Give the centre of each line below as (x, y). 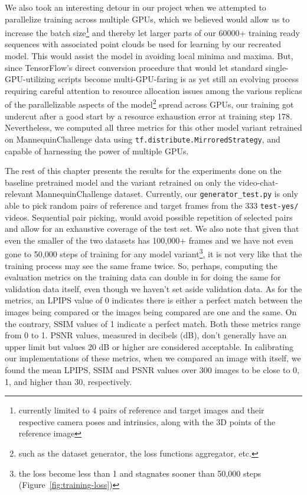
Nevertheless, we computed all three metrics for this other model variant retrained (153, 127)
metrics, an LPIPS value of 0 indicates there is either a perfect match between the (153, 300)
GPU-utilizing (30, 79)
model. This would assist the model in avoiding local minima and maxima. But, (149, 56)
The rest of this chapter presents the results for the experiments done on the (143, 171)
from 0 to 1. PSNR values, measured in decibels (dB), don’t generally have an (146, 335)
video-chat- (258, 182)
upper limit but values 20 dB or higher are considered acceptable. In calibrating (149, 346)
